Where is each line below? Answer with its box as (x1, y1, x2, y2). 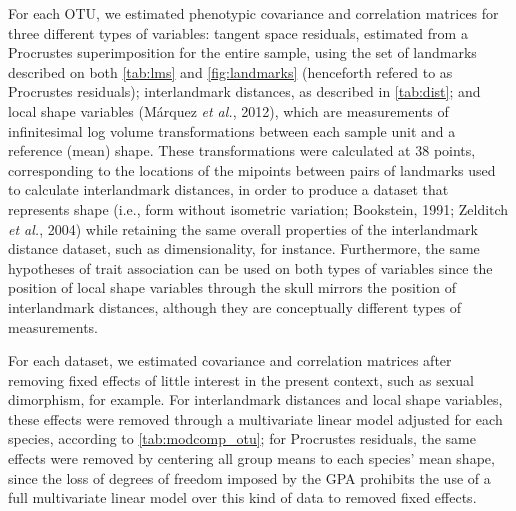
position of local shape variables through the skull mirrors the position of (8, 277, 456, 298)
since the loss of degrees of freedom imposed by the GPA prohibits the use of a (8, 467, 491, 488)
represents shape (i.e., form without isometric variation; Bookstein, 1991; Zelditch (8, 198, 509, 219)
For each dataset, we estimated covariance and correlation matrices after (8, 350, 452, 371)
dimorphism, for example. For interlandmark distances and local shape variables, (8, 389, 503, 410)
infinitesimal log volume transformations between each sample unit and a (8, 120, 456, 141)
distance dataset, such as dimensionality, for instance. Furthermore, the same (8, 238, 480, 259)
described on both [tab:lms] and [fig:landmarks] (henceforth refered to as (8, 61, 453, 82)
